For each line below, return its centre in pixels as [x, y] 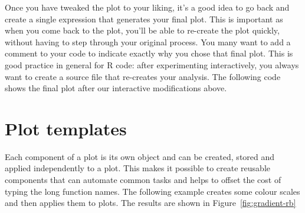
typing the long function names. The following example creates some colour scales [152, 191]
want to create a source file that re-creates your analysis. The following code [143, 76]
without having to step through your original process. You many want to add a [148, 41]
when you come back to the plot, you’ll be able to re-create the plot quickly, [142, 30]
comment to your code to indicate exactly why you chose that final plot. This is [149, 53]
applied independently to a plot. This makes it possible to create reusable [138, 168]
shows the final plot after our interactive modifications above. [116, 88]
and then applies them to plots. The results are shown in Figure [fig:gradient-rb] [150, 203]
